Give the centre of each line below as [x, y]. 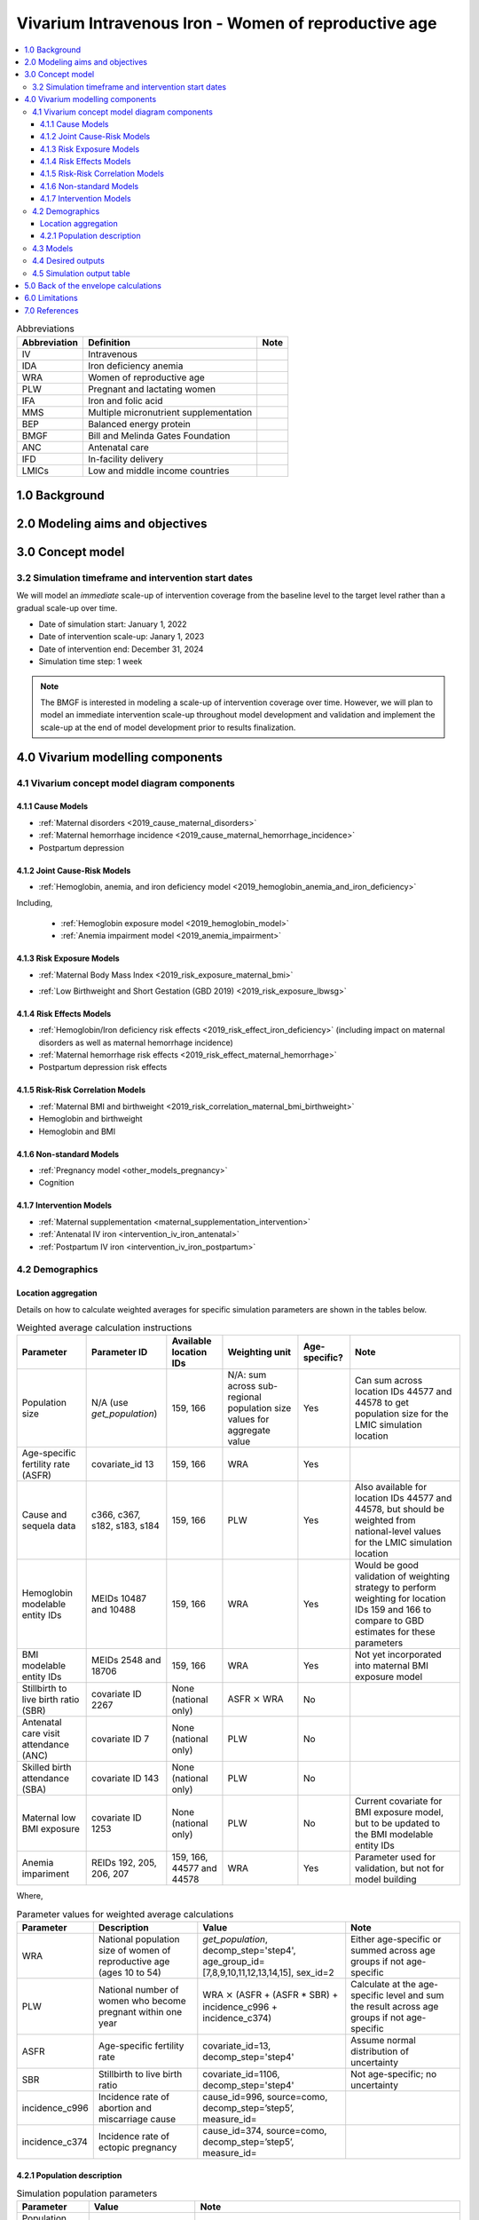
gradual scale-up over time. [67, 607]
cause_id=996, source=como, [265, 2097]
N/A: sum [247, 1375]
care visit [41, 1733]
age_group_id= [234, 1962]
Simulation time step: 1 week [90, 662]
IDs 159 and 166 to [393, 1610]
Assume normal [383, 2041]
